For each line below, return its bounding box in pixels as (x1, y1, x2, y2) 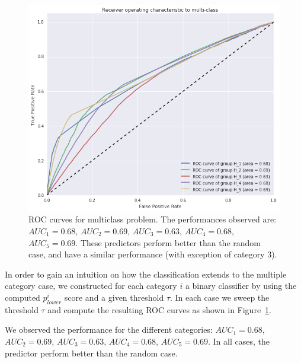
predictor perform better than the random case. (5, 346, 178, 359)
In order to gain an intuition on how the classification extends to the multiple (5, 268, 287, 280)
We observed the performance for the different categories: (5, 323, 213, 336)
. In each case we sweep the (170, 291, 270, 303)
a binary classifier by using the (185, 279, 297, 292)
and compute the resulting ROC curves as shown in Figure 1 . (47, 303, 272, 316)
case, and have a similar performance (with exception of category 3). (28, 248, 277, 260)
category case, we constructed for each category (5, 279, 177, 292)
